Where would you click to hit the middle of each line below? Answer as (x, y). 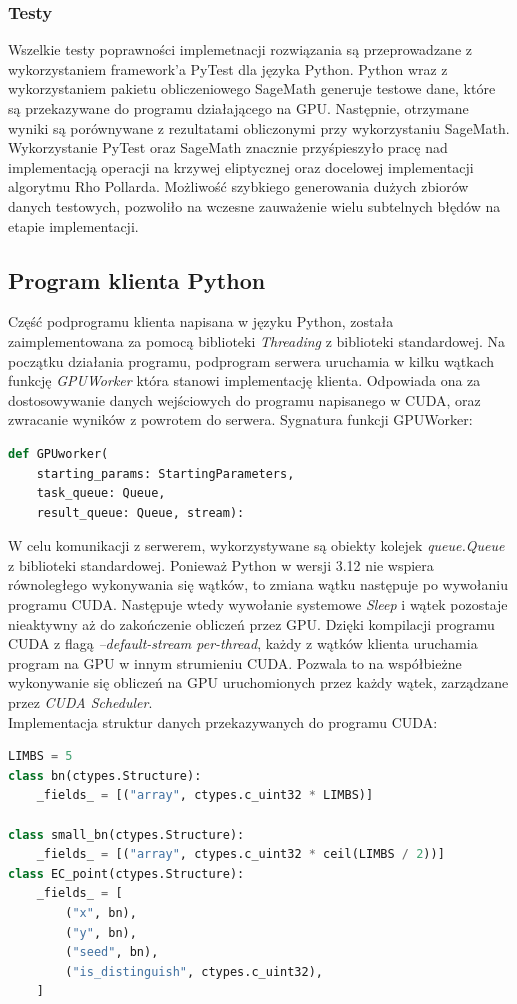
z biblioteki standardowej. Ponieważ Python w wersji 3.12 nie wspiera (221, 564)
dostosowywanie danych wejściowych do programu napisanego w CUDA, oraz (244, 399)
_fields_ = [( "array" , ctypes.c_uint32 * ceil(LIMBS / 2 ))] (240, 854)
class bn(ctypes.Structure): (105, 775)
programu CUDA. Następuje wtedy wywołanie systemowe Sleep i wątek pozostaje (258, 604)
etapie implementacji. (73, 225)
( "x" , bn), (101, 912)
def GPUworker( (58, 453)
